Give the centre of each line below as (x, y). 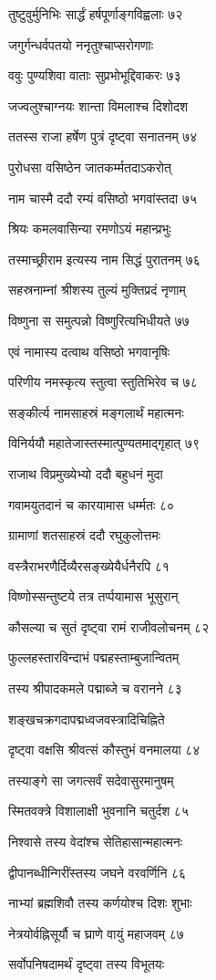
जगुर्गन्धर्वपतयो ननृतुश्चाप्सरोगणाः (81, 44)
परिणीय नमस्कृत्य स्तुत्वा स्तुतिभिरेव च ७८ (103, 382)
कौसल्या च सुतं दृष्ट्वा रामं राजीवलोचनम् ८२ (109, 626)
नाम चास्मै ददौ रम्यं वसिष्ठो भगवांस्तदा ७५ (103, 198)
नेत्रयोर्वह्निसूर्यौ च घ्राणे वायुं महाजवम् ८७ (96, 933)
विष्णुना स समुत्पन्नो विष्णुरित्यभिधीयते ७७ (99, 320)
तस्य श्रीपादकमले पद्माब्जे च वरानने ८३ (95, 688)
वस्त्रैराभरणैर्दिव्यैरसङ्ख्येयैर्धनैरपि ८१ (89, 565)
